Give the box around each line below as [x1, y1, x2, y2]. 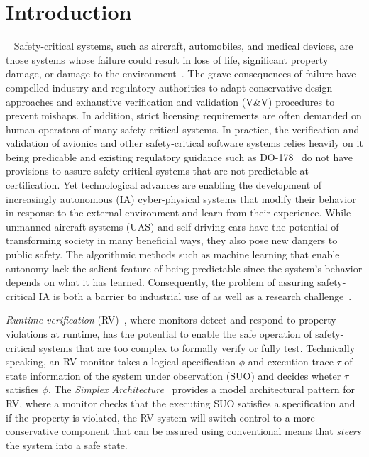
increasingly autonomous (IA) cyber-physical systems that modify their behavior [6, 191, 356, 206]
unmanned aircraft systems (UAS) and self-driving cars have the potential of [6, 219, 339, 233]
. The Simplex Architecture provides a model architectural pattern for [48, 382, 355, 397]
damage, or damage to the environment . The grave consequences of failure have [6, 66, 356, 81]
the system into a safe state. [6, 437, 128, 452]
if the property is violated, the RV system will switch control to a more [6, 409, 315, 424]
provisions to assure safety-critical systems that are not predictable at [6, 163, 309, 178]
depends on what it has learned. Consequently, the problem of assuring [6, 275, 314, 290]
